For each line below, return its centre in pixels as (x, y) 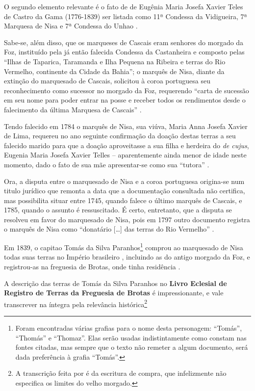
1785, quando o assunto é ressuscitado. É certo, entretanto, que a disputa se (118, 210)
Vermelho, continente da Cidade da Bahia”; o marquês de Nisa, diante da (114, 71)
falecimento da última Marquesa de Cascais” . (73, 109)
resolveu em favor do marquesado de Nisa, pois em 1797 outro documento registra (127, 219)
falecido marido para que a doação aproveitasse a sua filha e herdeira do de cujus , (127, 145)
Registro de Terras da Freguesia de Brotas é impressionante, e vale (114, 293)
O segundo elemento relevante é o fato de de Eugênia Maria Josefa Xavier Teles (124, 6)
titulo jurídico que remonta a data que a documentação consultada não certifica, (125, 191)
